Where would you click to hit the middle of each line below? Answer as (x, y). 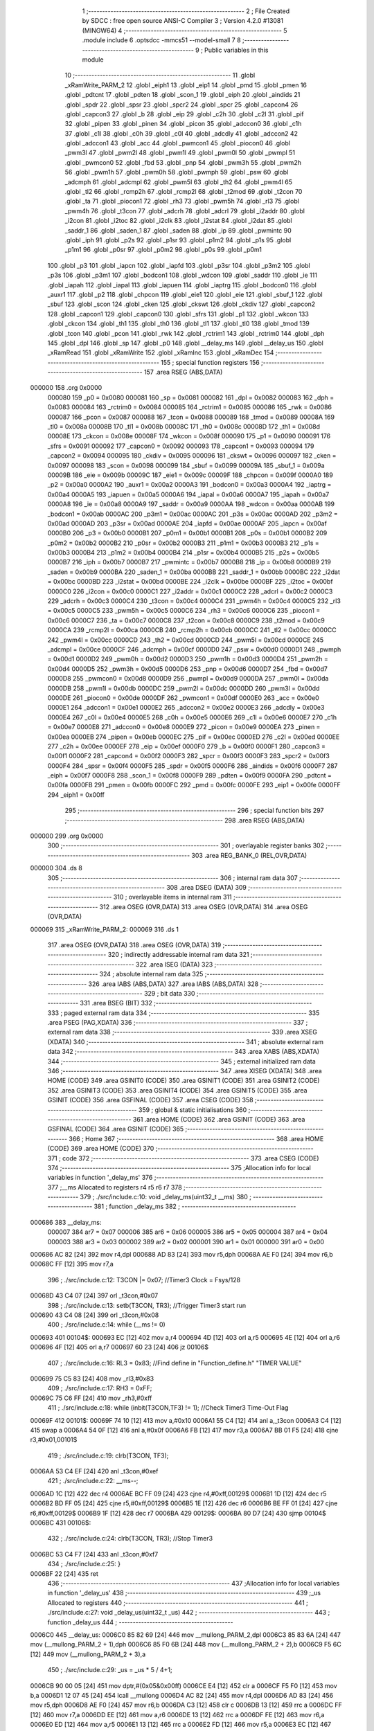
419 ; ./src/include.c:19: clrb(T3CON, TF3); (108, 1455)
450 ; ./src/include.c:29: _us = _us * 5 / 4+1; (110, 1670)
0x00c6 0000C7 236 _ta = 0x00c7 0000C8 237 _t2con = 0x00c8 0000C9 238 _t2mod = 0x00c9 (186, 620)
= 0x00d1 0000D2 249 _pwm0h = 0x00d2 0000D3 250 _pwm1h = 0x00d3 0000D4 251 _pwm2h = (188, 659)
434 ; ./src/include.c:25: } (84, 1564)
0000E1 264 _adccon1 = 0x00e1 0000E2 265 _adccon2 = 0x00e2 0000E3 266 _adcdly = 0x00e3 (186, 708)
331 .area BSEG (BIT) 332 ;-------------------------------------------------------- (196, 1003)
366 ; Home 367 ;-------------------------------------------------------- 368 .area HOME (196, 1138)
